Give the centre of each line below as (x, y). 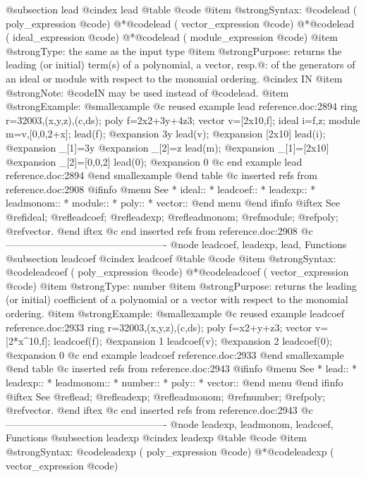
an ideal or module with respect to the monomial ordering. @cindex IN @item (174, 78)
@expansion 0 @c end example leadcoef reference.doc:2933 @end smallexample (175, 354)
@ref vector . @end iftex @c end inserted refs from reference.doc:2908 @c (159, 230)
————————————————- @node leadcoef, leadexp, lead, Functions (176, 244)
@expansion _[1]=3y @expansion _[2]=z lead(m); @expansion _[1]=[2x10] (167, 147)
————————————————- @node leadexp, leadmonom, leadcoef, (170, 423)
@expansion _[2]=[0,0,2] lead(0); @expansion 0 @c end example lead (154, 161)
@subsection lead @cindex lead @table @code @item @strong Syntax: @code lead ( (182, 9)
